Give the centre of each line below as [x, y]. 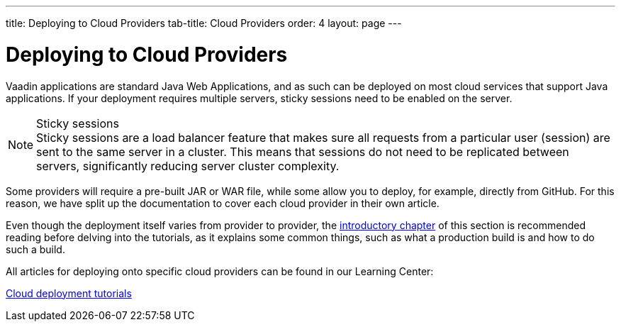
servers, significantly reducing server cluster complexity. [188, 166]
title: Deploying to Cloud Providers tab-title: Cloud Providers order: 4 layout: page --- [204, 23]
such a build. [35, 249]
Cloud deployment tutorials [69, 293]
